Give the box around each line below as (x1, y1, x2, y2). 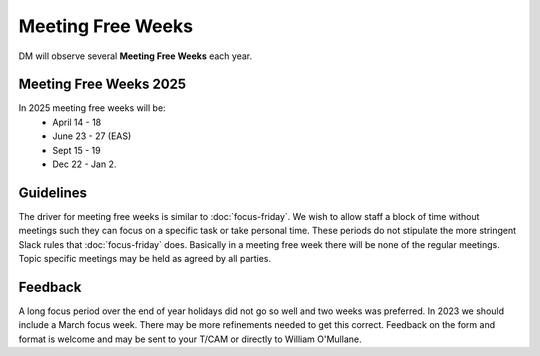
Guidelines (18, 184, 87, 201)
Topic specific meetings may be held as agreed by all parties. (18, 253, 272, 265)
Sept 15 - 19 (52, 144, 101, 156)
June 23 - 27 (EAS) (52, 130, 132, 142)
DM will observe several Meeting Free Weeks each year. (18, 50, 253, 62)
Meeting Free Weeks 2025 (18, 76, 187, 93)
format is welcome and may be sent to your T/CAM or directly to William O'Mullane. (18, 333, 362, 345)
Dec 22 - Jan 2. (52, 158, 117, 170)
